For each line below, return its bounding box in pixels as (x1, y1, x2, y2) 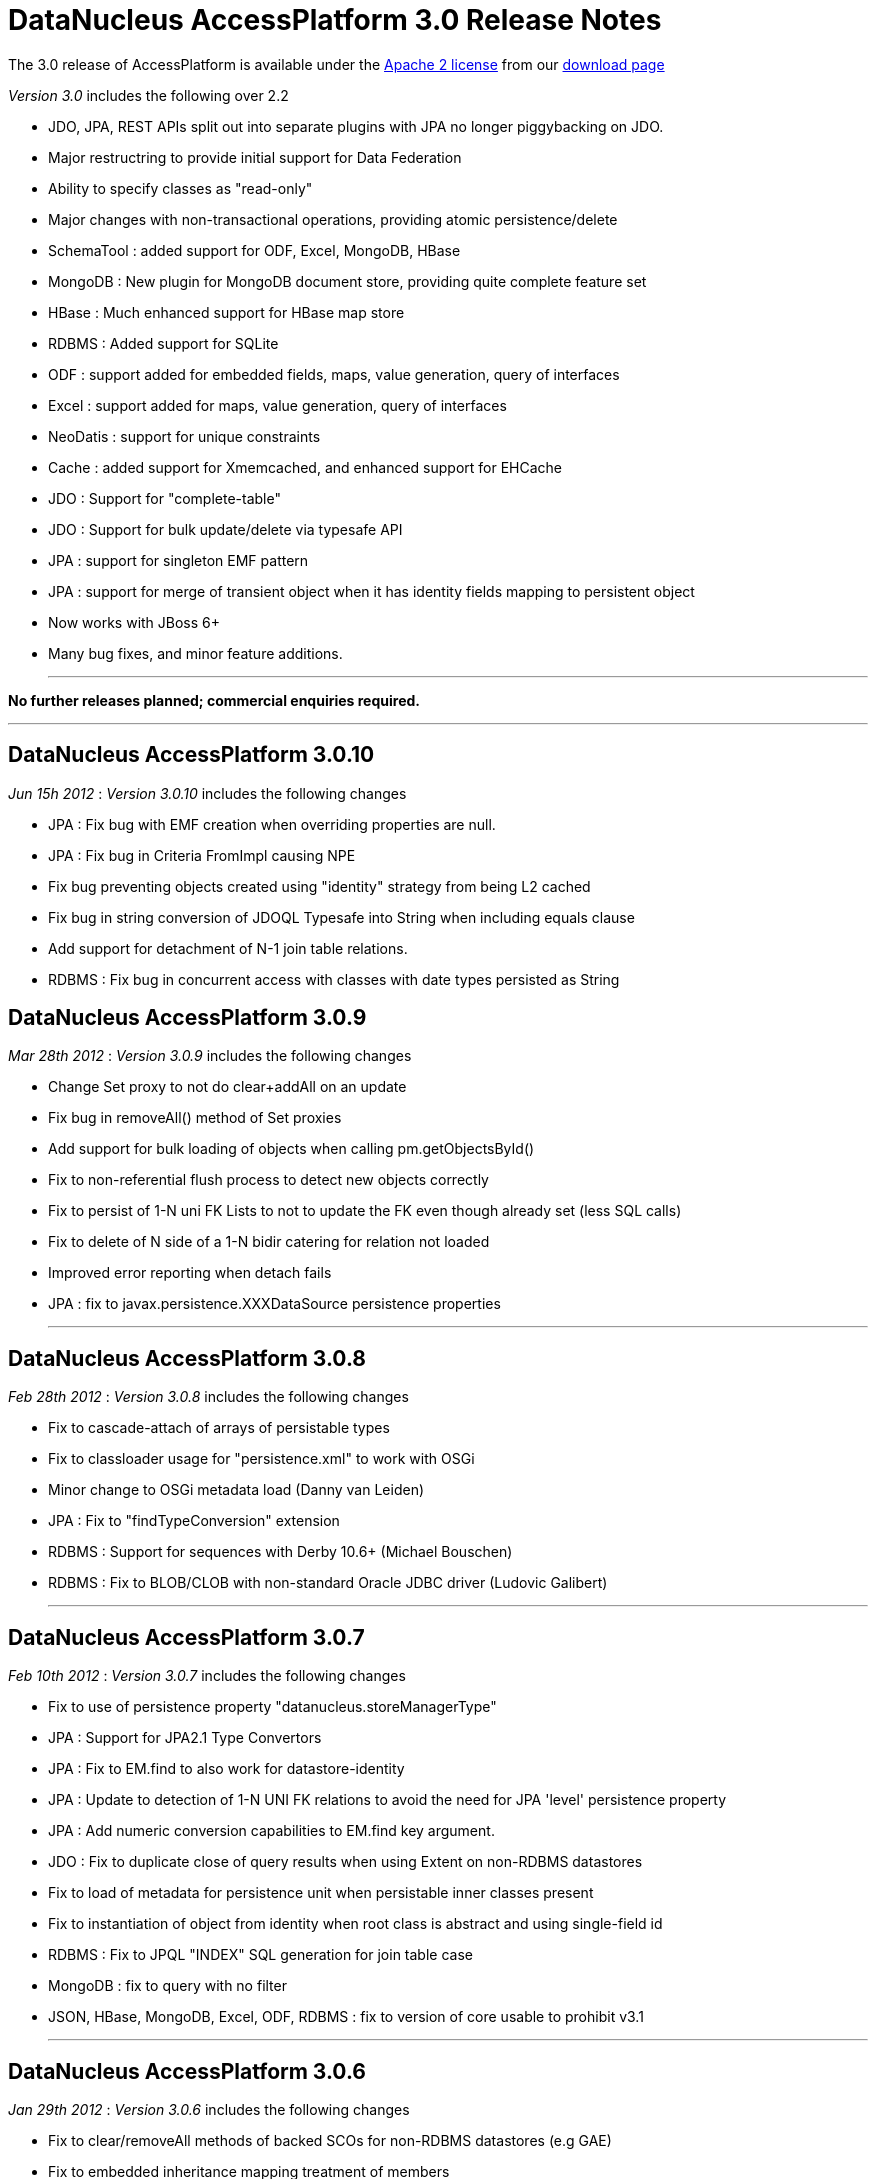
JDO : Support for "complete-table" (48, 489, 281, 507)
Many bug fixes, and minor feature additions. (48, 644, 343, 662)
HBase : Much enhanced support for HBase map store (48, 303, 405, 321)
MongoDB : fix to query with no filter (48, 1977, 287, 1995)
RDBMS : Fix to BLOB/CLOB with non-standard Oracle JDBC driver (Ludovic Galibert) (48, 1574, 608, 1592)
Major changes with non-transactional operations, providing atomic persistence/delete (48, 210, 618, 228)
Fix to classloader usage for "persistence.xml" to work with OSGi (48, 1450, 475, 1468)
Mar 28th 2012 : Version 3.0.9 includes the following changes (8, 1047, 412, 1065)
